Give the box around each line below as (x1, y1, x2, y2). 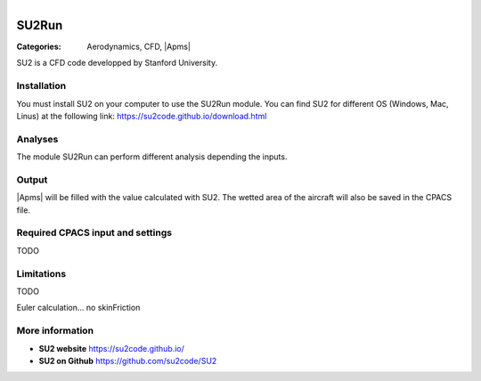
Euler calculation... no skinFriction (16, 303, 141, 313)
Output (16, 174, 48, 186)
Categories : (16, 41, 61, 53)
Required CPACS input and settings (16, 227, 173, 239)
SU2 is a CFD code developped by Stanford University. (16, 58, 218, 69)
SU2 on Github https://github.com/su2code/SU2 (38, 355, 217, 366)
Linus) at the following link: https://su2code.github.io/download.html (16, 111, 267, 122)
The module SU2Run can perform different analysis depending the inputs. (16, 151, 288, 162)
